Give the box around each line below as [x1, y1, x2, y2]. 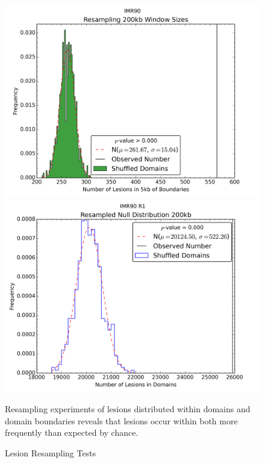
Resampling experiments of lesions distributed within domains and [5, 403, 251, 415]
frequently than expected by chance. [5, 426, 139, 439]
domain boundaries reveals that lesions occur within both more [5, 414, 238, 427]
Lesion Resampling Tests [5, 446, 96, 459]
